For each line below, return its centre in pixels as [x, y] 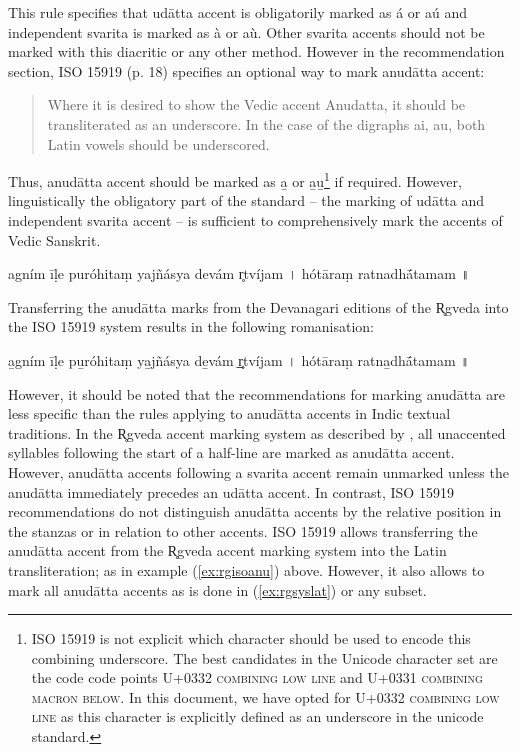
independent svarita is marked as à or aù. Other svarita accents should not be [246, 31]
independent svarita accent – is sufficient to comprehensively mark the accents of [255, 220]
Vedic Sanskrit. [54, 239]
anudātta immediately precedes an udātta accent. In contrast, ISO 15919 [231, 491]
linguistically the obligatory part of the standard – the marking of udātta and [246, 200]
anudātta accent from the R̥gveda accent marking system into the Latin [227, 550]
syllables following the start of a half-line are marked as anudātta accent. [231, 452]
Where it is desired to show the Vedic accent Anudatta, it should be [256, 104]
